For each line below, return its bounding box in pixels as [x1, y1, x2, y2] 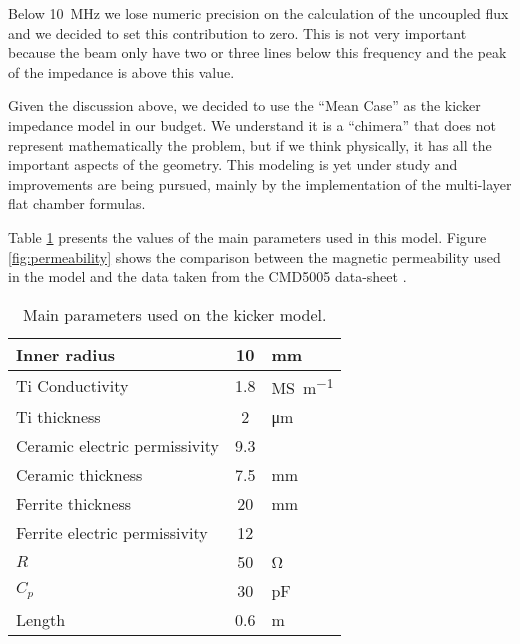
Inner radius [16, 342, 115, 366]
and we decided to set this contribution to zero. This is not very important [8, 22, 467, 43]
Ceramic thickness [16, 463, 143, 487]
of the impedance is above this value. [8, 61, 235, 82]
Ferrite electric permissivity [16, 521, 208, 545]
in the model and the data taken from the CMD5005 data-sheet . [8, 266, 407, 287]
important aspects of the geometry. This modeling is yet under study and [8, 154, 458, 175]
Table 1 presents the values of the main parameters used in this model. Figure [8, 226, 487, 247]
